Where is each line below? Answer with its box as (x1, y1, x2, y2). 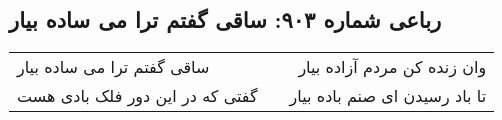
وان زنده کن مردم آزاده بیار (298, 55, 487, 79)
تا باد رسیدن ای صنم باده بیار (289, 84, 487, 108)
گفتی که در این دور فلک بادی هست (17, 84, 258, 108)
